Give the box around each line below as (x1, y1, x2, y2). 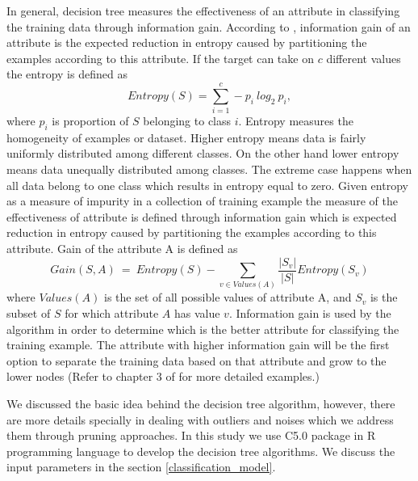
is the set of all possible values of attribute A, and (104, 289, 352, 306)
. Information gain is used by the (228, 305, 391, 322)
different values (326, 49, 401, 66)
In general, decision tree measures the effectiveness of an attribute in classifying (6, 2, 400, 19)
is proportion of (52, 112, 129, 129)
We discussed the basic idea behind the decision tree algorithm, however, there (6, 395, 395, 411)
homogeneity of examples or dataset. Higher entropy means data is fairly (6, 129, 366, 146)
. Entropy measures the (238, 112, 353, 129)
